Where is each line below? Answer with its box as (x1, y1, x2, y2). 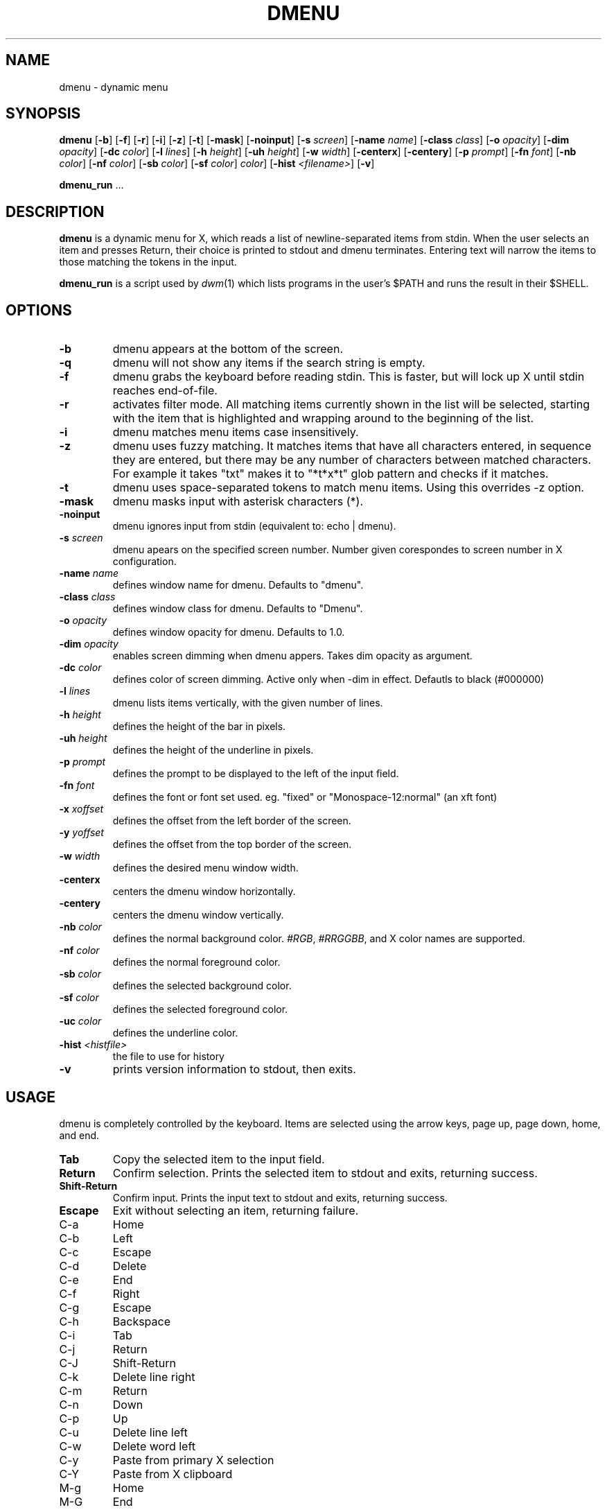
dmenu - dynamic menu (59, 80, 168, 93)
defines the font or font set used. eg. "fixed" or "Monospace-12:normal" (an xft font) (112, 791, 498, 804)
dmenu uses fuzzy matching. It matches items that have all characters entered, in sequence (112, 439, 592, 453)
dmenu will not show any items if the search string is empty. (112, 356, 425, 370)
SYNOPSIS (6, 105, 81, 123)
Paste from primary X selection (112, 1452, 274, 1467)
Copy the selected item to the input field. (112, 1152, 325, 1166)
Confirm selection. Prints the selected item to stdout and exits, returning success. (112, 1165, 538, 1180)
